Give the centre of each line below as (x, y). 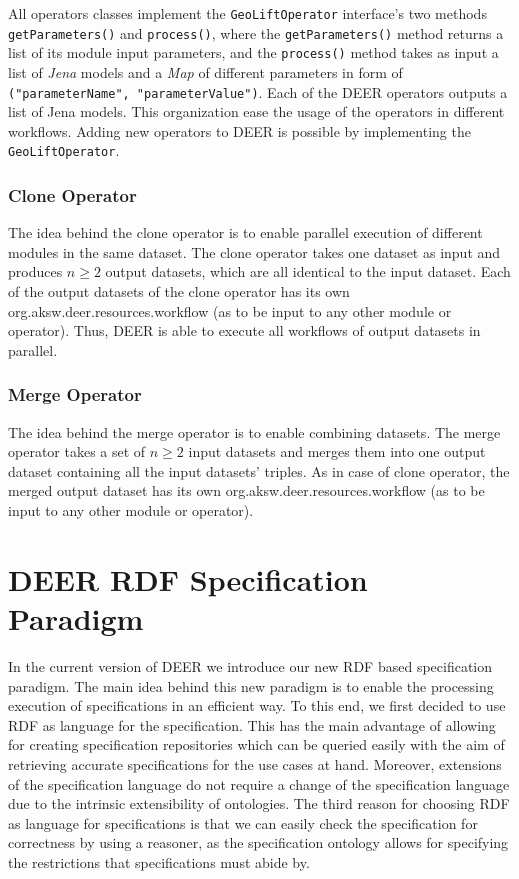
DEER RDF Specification (188, 578)
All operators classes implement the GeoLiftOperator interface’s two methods (247, 13)
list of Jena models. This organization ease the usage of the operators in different (256, 111)
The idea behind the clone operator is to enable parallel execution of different (245, 232)
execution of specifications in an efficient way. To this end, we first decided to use (257, 705)
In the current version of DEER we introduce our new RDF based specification (250, 665)
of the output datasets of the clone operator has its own (179, 291)
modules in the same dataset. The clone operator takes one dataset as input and (254, 251)
